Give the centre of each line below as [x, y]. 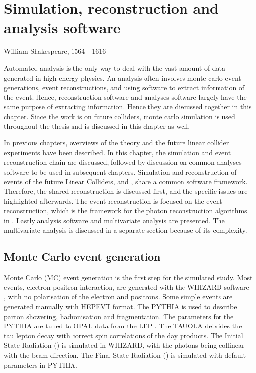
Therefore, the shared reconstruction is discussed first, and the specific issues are [126, 191]
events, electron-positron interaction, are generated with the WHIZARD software [127, 287]
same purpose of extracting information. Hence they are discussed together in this [128, 107]
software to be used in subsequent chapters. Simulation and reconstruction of [120, 171]
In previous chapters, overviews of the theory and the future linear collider [117, 143]
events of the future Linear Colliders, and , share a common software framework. [126, 181]
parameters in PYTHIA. [41, 364]
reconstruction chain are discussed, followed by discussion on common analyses [123, 162]
